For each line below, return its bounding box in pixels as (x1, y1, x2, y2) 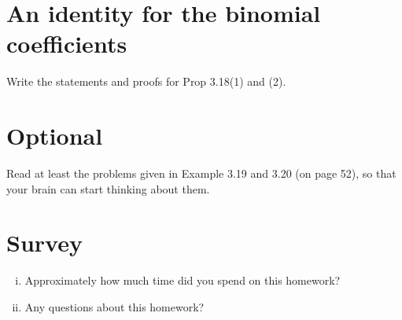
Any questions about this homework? (24, 298, 205, 314)
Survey (6, 226, 83, 259)
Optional (6, 120, 103, 152)
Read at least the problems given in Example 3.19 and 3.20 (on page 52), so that (6, 165, 396, 182)
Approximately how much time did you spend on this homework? (24, 272, 341, 289)
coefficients (6, 28, 127, 60)
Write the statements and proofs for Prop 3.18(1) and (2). (6, 73, 286, 90)
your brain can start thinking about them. (6, 180, 210, 197)
